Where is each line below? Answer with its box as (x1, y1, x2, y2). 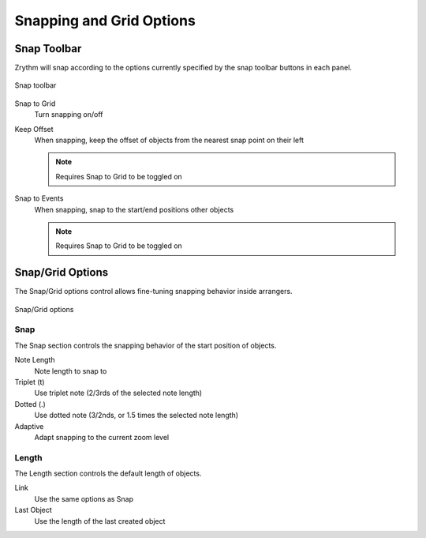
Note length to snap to (34, 366, 107, 375)
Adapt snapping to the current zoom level (34, 432, 170, 442)
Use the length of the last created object (34, 516, 166, 525)
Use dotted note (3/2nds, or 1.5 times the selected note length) (34, 411, 239, 420)
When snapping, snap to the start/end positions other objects (34, 205, 234, 214)
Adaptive (14, 421, 44, 431)
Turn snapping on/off (34, 110, 103, 119)
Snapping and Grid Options (14, 12, 196, 29)
